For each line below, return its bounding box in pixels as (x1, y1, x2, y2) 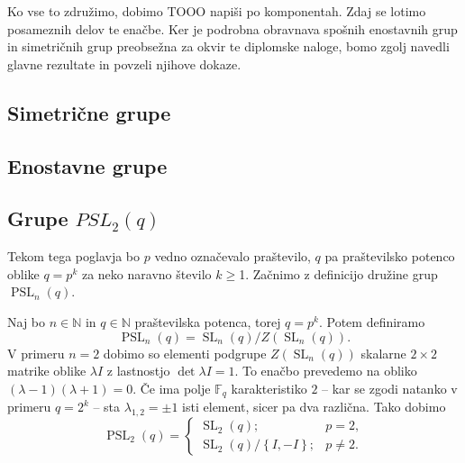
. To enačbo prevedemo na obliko (234, 361, 417, 380)
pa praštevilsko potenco (324, 247, 455, 266)
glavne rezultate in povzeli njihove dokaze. (7, 54, 242, 73)
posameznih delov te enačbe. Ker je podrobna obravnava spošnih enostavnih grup (7, 19, 458, 38)
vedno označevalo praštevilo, (154, 247, 311, 266)
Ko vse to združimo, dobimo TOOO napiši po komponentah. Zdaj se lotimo (7, 2, 426, 20)
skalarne (360, 343, 406, 362)
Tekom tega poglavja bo (7, 247, 140, 266)
